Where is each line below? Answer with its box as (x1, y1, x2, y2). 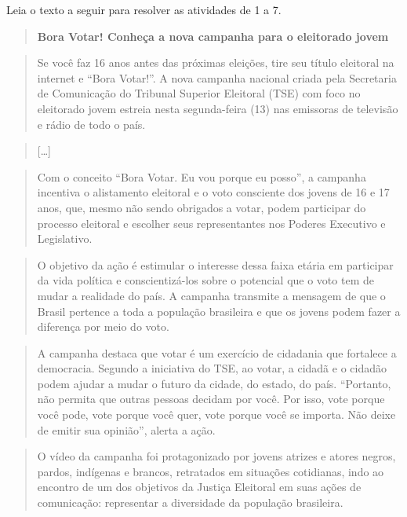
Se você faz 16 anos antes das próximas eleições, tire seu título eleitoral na (37, 54, 394, 71)
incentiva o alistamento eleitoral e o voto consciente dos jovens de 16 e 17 (37, 184, 390, 200)
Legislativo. (37, 230, 93, 247)
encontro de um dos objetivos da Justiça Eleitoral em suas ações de (37, 478, 362, 495)
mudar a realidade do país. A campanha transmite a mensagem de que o (37, 287, 386, 303)
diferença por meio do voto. (37, 318, 169, 335)
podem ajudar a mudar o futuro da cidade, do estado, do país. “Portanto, (37, 375, 391, 391)
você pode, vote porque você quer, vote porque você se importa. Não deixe (37, 406, 396, 423)
